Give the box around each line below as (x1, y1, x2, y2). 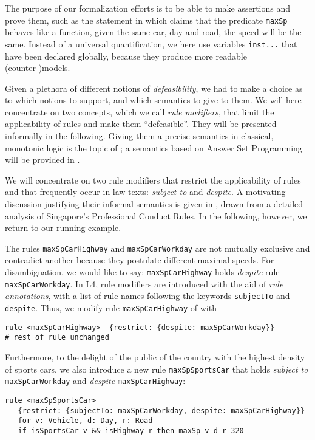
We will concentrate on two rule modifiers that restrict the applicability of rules (5, 173, 301, 186)
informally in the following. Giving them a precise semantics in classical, (5, 129, 274, 142)
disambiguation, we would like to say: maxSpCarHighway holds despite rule (5, 266, 280, 278)
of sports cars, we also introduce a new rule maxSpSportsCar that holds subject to (5, 362, 308, 375)
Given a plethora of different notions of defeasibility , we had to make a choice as (5, 81, 303, 94)
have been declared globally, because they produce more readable (5, 49, 247, 62)
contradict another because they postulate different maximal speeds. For (5, 253, 274, 266)
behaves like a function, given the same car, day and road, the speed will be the (5, 26, 302, 38)
